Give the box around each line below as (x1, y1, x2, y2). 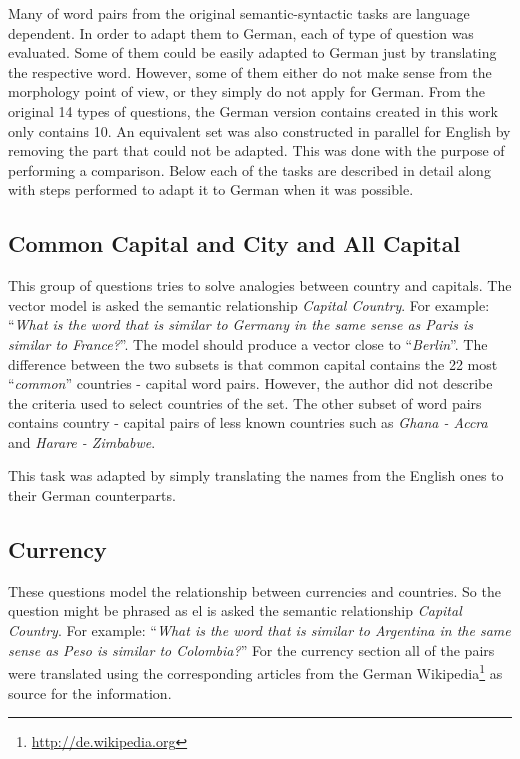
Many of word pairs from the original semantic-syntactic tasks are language (8, 3, 470, 23)
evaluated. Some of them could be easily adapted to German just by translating (8, 42, 497, 63)
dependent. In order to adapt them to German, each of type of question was (8, 22, 474, 43)
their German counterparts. (8, 485, 176, 506)
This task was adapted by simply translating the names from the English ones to (8, 465, 504, 486)
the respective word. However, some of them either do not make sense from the (8, 61, 492, 82)
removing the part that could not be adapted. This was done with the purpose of (8, 140, 505, 161)
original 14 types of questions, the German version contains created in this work (8, 100, 498, 121)
